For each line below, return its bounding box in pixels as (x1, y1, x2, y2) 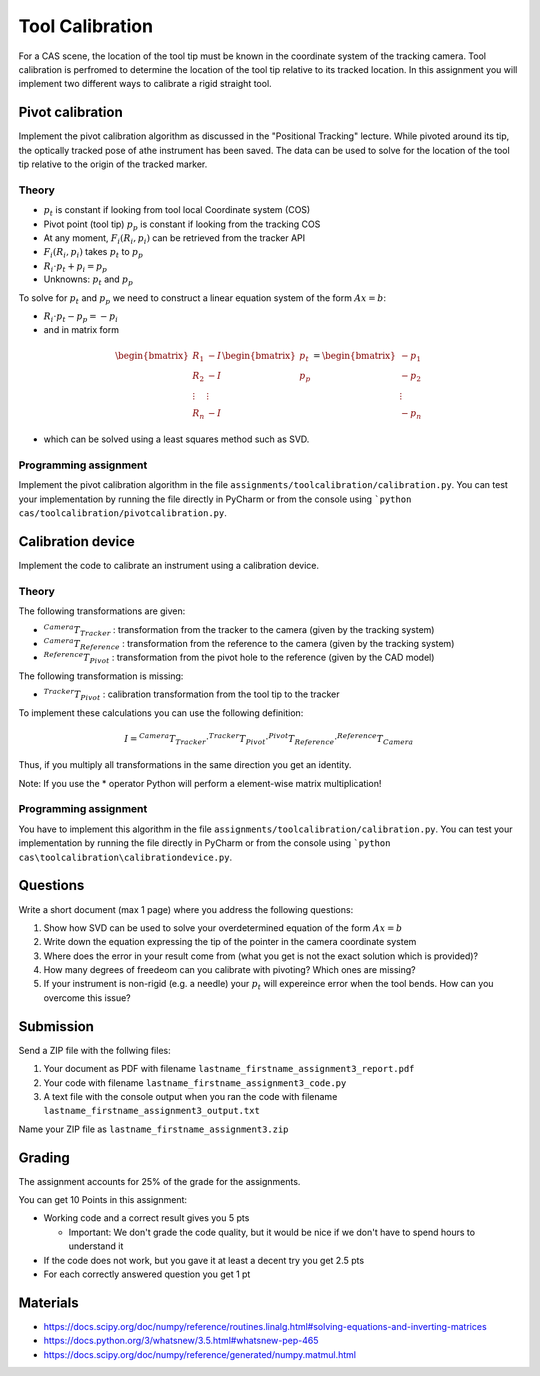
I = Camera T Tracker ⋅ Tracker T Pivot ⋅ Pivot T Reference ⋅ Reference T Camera (123, 731, 414, 747)
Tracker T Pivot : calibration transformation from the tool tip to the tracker (43, 687, 340, 702)
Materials (18, 1294, 79, 1311)
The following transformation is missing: (18, 670, 184, 682)
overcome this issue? (43, 991, 132, 1004)
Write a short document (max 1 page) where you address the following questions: (18, 903, 354, 915)
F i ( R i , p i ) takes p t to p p (43, 246, 144, 260)
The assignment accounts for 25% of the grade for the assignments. (18, 1175, 301, 1187)
